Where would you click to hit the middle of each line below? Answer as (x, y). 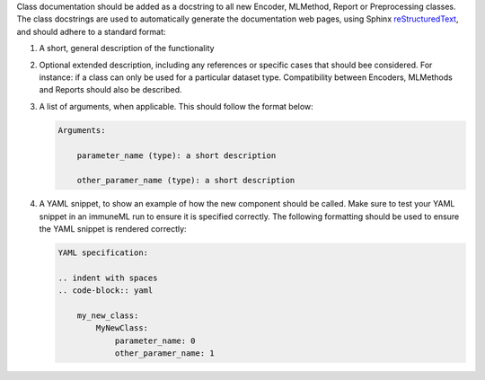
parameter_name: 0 (155, 340)
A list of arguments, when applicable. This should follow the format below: (176, 106)
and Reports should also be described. (110, 90)
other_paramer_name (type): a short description (186, 181)
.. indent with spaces (108, 278)
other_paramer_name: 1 (164, 353)
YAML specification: (103, 253)
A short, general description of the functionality (127, 49)
